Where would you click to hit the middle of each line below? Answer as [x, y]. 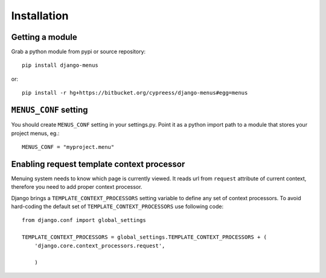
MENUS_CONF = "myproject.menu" [68, 147]
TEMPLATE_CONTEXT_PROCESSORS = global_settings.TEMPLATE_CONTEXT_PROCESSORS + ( [145, 237]
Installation [40, 16]
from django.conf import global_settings [84, 220]
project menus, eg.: [35, 133]
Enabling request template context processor [98, 164]
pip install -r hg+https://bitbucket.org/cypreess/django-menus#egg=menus [135, 93]
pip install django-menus [60, 65]
